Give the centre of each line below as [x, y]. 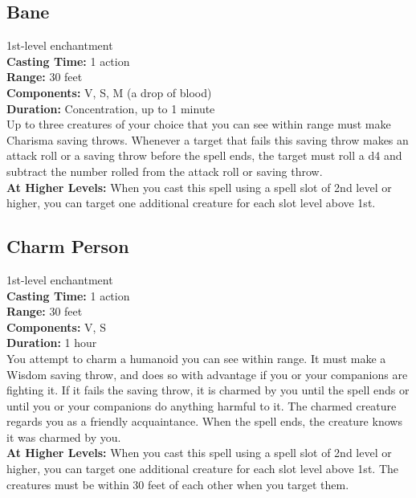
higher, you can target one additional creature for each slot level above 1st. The [202, 469]
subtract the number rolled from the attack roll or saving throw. [165, 171]
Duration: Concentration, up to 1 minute [111, 108]
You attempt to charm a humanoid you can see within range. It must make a [196, 358]
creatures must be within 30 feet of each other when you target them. [178, 484]
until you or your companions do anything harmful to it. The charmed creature [202, 405]
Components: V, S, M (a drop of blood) [109, 92]
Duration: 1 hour [52, 343]
